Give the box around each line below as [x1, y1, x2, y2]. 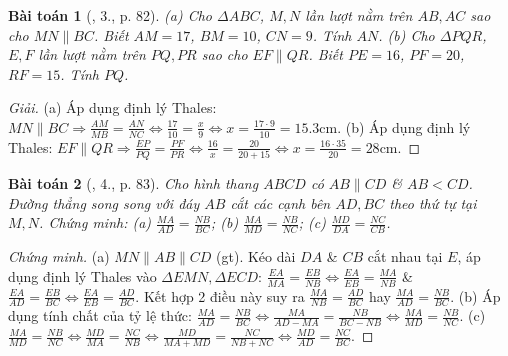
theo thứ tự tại [389, 192, 477, 213]
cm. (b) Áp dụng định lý [319, 116, 471, 137]
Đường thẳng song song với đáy [8, 192, 200, 213]
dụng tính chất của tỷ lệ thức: [8, 305, 192, 326]
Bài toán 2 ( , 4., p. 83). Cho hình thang [8, 173, 259, 194]
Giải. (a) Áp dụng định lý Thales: [8, 97, 217, 118]
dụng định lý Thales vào [8, 265, 157, 286]
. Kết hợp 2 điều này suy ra [135, 285, 305, 306]
